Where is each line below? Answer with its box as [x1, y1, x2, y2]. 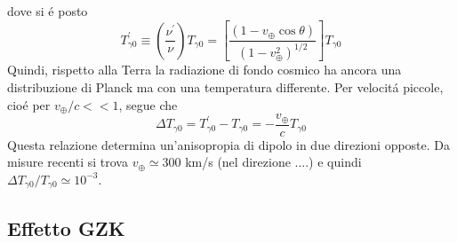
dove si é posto [7, 2, 88, 20]
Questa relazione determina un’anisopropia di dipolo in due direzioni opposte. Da [7, 135, 451, 153]
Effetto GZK [7, 214, 125, 241]
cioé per [7, 95, 51, 114]
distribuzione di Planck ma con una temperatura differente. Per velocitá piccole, [7, 78, 444, 97]
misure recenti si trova [7, 153, 128, 171]
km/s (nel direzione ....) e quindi [185, 153, 362, 171]
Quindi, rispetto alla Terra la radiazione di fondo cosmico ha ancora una [7, 60, 402, 79]
